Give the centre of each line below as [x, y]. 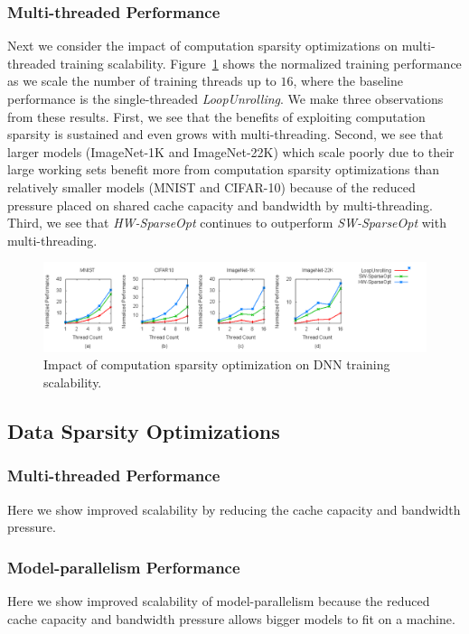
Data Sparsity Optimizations [144, 430]
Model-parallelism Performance [124, 567]
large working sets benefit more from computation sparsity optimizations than [224, 169]
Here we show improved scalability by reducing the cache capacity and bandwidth [234, 509]
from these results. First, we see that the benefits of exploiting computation [216, 116]
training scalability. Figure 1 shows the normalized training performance [261, 63]
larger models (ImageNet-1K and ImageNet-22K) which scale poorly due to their [231, 151]
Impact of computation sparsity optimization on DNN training [217, 364]
